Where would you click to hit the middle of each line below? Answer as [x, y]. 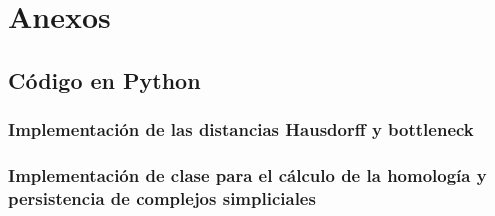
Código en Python [104, 79]
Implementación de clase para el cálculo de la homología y [247, 174]
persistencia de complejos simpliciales [162, 197]
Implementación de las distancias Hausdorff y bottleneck [241, 129]
